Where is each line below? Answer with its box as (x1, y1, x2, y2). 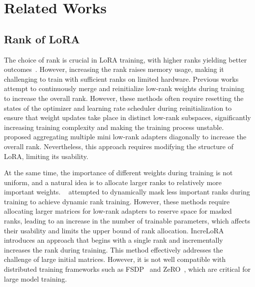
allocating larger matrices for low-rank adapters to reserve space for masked (4, 206, 232, 216)
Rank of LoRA (4, 31, 80, 46)
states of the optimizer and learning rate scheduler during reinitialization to (4, 102, 232, 113)
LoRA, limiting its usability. (4, 151, 88, 161)
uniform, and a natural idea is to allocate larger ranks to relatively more (4, 177, 222, 187)
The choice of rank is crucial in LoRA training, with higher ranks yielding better (4, 54, 247, 64)
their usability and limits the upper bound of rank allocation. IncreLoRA (4, 225, 224, 235)
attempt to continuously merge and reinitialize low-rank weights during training (4, 83, 245, 94)
